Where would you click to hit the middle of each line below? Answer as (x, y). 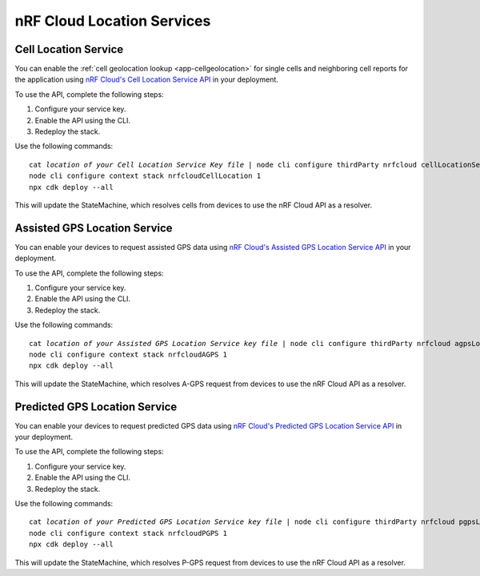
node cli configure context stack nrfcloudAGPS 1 (128, 354)
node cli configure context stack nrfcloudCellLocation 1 (145, 176)
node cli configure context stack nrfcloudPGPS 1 (128, 533)
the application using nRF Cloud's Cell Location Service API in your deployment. (147, 79)
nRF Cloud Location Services (113, 21)
